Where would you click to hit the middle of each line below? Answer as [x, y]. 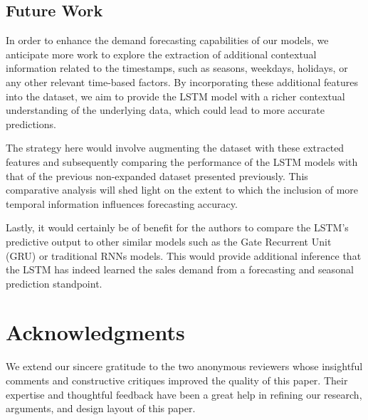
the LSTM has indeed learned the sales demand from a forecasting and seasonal [180, 269]
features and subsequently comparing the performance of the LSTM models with [182, 161]
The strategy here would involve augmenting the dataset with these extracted [175, 148]
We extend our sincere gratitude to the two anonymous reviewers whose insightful [184, 366]
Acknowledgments [95, 332]
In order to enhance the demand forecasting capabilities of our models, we [167, 40]
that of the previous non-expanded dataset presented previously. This [157, 175]
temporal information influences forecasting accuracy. [122, 203]
